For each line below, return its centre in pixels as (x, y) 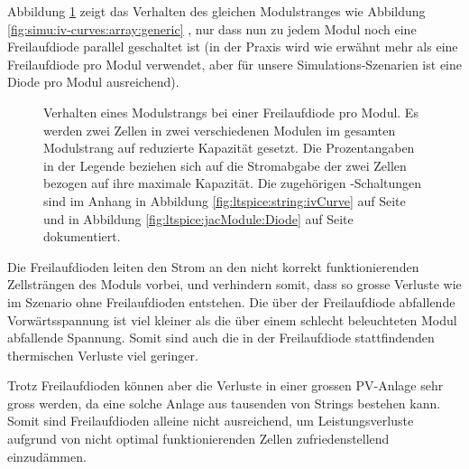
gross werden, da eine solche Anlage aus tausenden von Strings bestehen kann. (224, 403)
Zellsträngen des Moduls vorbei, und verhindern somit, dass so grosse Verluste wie (234, 284)
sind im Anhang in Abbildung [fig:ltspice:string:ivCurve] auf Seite (225, 200)
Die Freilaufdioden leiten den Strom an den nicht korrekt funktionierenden (213, 266)
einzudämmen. (47, 456)
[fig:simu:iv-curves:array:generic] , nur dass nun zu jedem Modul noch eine (212, 28)
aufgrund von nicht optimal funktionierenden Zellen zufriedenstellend (198, 439)
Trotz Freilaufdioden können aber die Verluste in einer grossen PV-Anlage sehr (225, 385)
